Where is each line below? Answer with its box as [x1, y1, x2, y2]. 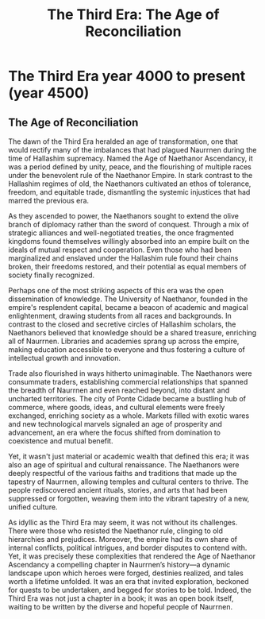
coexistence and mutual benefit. [8, 436, 113, 446]
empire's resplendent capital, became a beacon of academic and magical [8, 303, 248, 311]
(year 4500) [8, 84, 90, 103]
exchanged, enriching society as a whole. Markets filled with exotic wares [8, 411, 250, 420]
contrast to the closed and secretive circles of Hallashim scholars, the [8, 319, 236, 329]
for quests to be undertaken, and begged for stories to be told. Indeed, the [8, 586, 252, 594]
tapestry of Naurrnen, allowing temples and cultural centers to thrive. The [8, 477, 249, 486]
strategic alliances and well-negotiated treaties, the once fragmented [8, 228, 234, 238]
